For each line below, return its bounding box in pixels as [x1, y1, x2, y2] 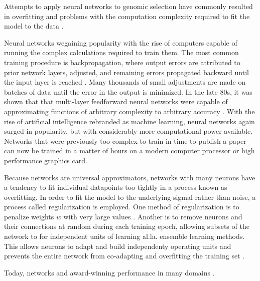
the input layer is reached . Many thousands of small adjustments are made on [4, 77, 246, 87]
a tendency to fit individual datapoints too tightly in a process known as [4, 182, 227, 192]
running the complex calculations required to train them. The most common [4, 47, 239, 58]
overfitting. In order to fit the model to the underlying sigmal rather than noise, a [4, 191, 256, 202]
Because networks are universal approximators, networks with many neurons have [4, 172, 255, 182]
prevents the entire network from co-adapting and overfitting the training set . [4, 250, 245, 261]
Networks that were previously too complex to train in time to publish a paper [4, 135, 246, 146]
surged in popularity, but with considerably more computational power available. [4, 126, 253, 136]
